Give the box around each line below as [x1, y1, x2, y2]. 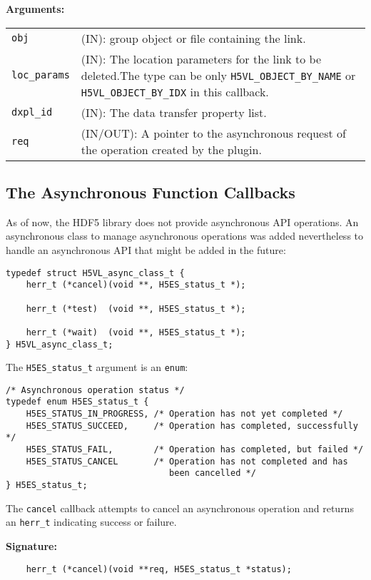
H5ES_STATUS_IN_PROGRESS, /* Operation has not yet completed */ [26, 409, 343, 419]
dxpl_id [11, 106, 53, 118]
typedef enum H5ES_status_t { [6, 397, 149, 407]
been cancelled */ [169, 468, 256, 479]
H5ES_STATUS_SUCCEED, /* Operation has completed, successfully [26, 420, 358, 431]
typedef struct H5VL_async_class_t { [6, 268, 185, 278]
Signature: [6, 539, 57, 554]
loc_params [11, 69, 70, 81]
